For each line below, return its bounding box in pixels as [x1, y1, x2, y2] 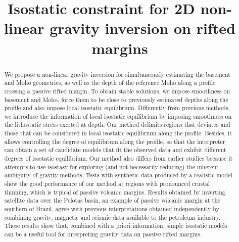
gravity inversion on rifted [50, 18, 235, 38]
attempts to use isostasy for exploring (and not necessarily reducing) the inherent [4, 162, 219, 171]
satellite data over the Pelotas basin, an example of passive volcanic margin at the [4, 196, 221, 205]
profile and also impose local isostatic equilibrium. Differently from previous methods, [4, 104, 230, 112]
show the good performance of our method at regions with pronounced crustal [4, 179, 210, 188]
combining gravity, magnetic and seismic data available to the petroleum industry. [4, 213, 221, 221]
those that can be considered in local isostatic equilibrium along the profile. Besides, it [4, 129, 232, 137]
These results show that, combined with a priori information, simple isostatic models [4, 221, 227, 230]
